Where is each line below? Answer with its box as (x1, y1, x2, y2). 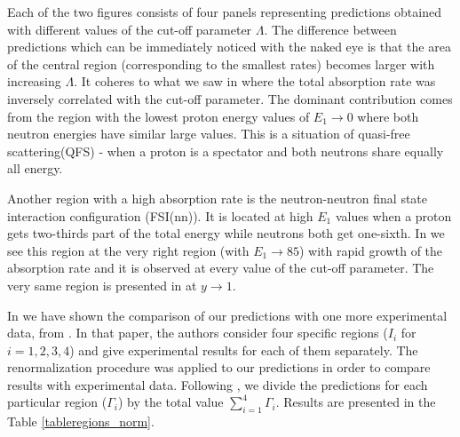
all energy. (7, 159, 63, 178)
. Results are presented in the (275, 393, 436, 411)
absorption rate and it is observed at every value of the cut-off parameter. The (7, 258, 434, 277)
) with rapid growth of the (298, 241, 443, 259)
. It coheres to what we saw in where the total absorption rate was (74, 72, 436, 91)
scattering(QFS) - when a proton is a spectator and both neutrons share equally (7, 141, 444, 160)
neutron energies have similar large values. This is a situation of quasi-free (7, 124, 410, 143)
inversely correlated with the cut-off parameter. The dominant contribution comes (7, 89, 453, 107)
